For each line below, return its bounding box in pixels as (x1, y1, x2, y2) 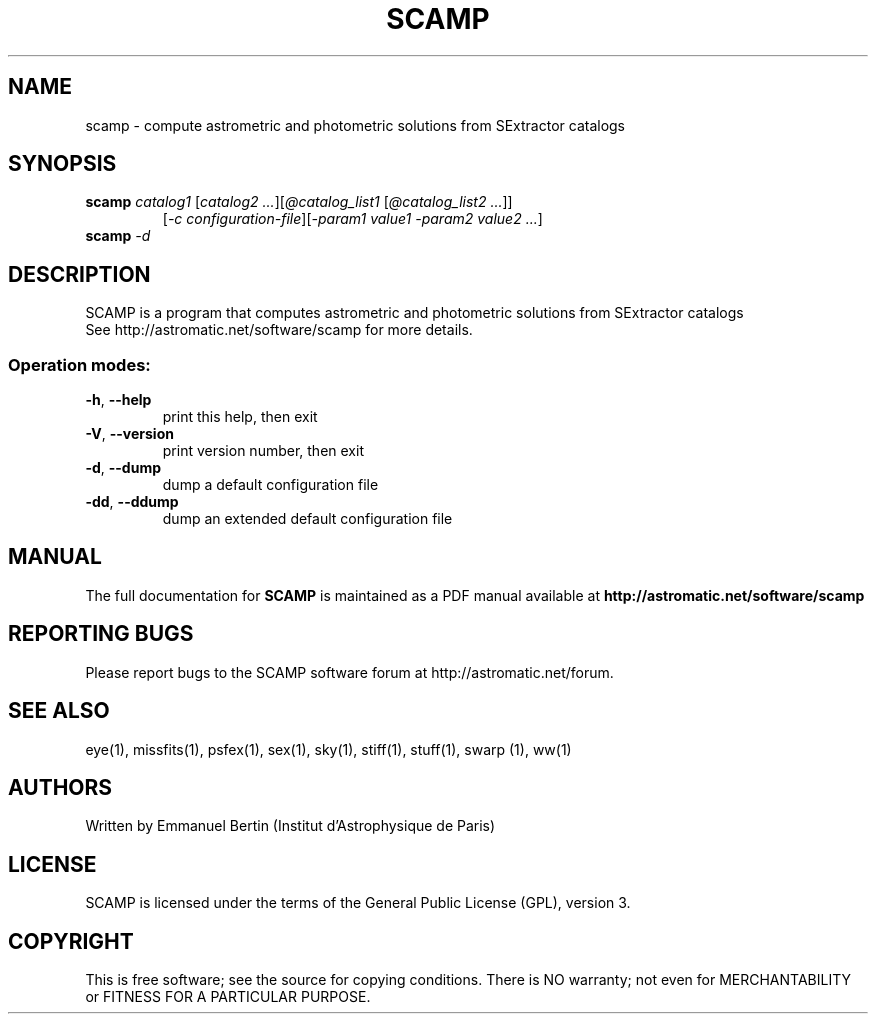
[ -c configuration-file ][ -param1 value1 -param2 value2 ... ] (162, 210, 543, 228)
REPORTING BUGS (8, 621, 194, 647)
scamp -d (85, 227, 151, 245)
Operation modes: (8, 354, 151, 375)
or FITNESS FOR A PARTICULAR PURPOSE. (85, 988, 371, 1006)
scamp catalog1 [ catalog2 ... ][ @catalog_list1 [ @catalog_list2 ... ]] (85, 193, 513, 211)
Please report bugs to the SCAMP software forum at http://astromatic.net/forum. (85, 663, 614, 681)
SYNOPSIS (8, 151, 117, 177)
